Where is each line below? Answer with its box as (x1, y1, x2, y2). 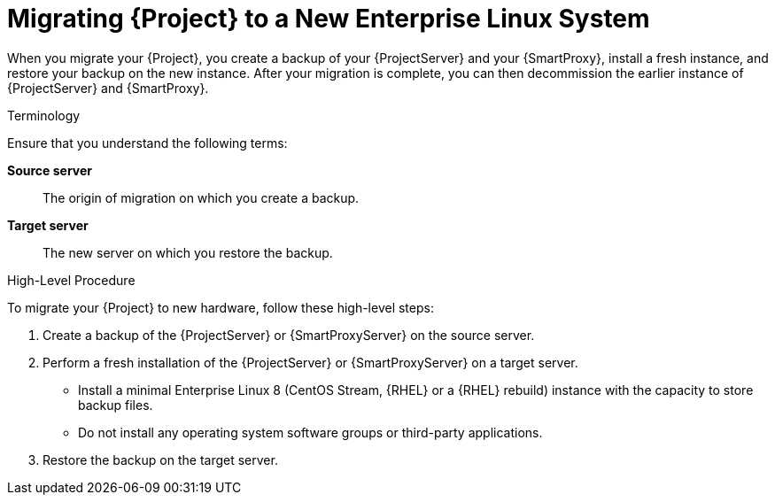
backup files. (78, 397, 153, 413)
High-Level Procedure (7, 272, 136, 288)
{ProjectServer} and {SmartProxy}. (7, 80, 209, 96)
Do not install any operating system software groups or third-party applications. (78, 424, 543, 440)
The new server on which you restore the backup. (43, 244, 333, 260)
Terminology (7, 107, 81, 123)
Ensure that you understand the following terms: (7, 135, 288, 151)
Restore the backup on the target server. (43, 452, 278, 467)
